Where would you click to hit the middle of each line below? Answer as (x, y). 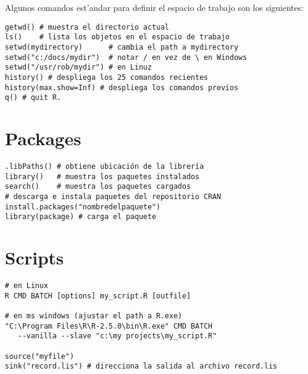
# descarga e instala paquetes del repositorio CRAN (113, 196)
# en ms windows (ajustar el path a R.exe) (94, 316)
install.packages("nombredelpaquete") (83, 207)
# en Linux (27, 286)
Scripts (34, 258)
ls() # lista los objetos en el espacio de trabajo (117, 37)
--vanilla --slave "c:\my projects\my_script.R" (117, 336)
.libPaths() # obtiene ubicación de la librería (104, 166)
